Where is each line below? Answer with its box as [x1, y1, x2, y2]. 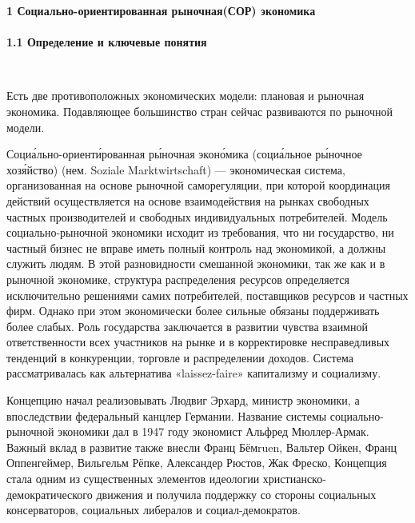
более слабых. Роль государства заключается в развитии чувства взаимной [6, 317, 368, 334]
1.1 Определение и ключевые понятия [6, 34, 207, 50]
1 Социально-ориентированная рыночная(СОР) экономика [6, 2, 316, 18]
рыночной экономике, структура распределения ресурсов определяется [6, 270, 349, 287]
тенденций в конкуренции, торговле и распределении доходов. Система [6, 349, 353, 365]
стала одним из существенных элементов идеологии [6, 470, 260, 487]
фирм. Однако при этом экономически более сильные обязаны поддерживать [6, 302, 380, 319]
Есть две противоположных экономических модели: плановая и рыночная [6, 87, 365, 104]
